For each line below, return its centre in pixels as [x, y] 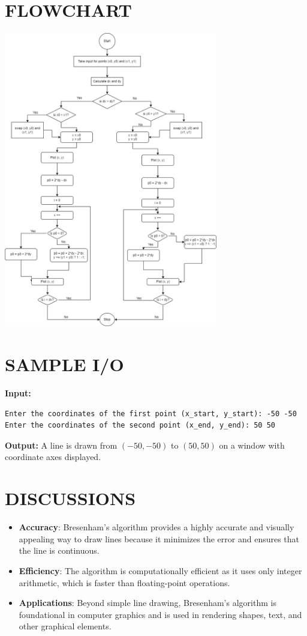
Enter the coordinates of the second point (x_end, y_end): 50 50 [140, 426]
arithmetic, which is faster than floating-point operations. [124, 582]
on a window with [252, 445]
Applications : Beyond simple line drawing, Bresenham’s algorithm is [148, 603]
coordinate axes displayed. [53, 457]
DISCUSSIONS [70, 498]
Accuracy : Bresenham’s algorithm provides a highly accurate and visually [156, 527]
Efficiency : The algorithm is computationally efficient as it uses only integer [160, 570]
